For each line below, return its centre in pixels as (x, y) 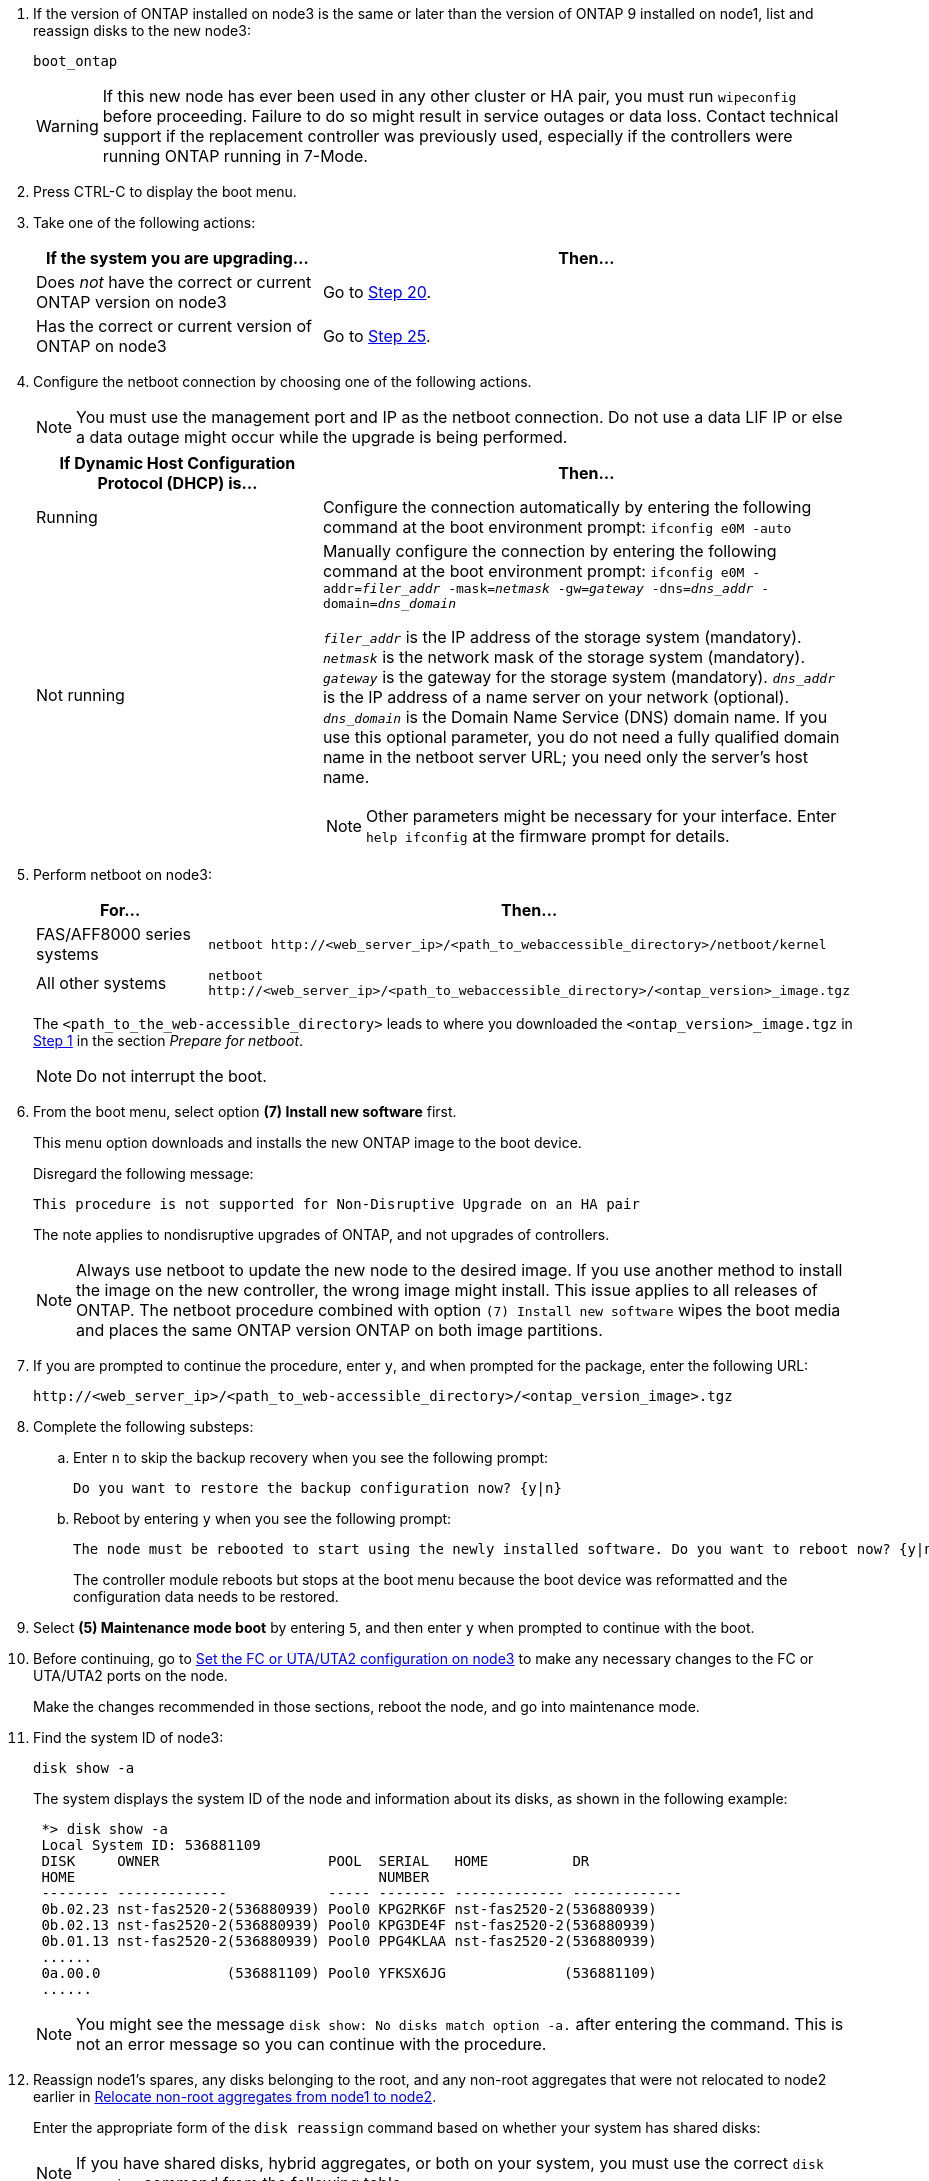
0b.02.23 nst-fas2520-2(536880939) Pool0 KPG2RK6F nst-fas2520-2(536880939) (349, 1909)
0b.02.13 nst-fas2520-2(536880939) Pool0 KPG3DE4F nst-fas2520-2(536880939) (349, 1925)
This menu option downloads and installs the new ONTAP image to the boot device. (307, 1142)
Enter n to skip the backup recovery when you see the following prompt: (311, 1457)
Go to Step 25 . (376, 336)
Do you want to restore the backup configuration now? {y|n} (317, 1488)
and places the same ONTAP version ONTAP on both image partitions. (339, 1330)
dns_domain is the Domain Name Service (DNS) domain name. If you (575, 717)
